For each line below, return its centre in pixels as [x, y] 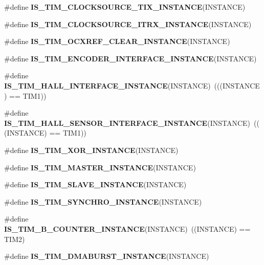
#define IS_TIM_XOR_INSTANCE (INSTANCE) [91, 150]
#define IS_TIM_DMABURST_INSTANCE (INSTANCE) [107, 256]
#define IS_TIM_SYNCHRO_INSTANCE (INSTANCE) [103, 201]
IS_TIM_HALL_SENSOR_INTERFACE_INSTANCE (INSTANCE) [127, 123]
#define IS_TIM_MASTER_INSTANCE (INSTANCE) [100, 167]
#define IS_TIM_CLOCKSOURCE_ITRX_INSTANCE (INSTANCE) [128, 24]
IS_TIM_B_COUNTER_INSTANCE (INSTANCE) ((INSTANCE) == [127, 228]
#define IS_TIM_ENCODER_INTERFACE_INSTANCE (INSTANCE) [130, 58]
